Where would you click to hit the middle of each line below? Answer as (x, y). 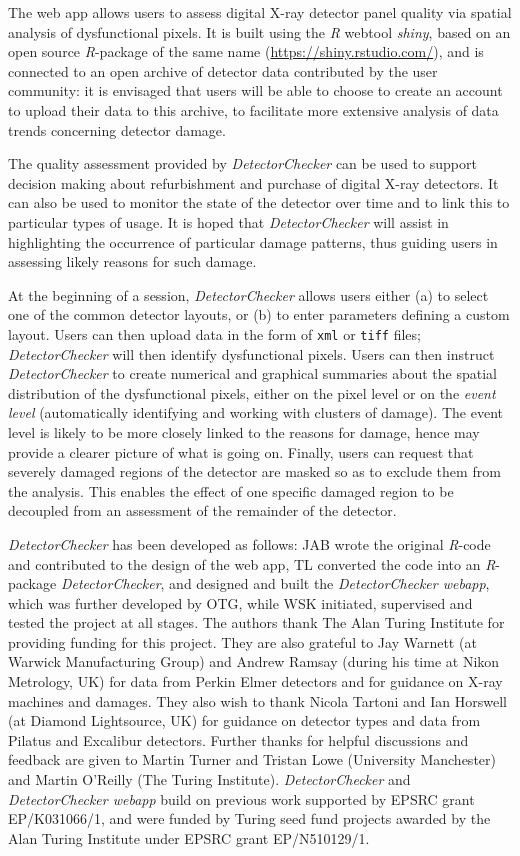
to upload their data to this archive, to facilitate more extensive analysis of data (253, 109)
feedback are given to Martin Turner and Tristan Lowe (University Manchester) (252, 759)
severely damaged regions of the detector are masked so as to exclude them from (254, 471)
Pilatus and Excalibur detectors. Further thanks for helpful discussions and (238, 739)
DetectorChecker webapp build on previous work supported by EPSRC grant (241, 798)
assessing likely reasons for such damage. (132, 261)
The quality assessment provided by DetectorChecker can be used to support (242, 163)
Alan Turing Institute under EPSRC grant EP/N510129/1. (189, 837)
